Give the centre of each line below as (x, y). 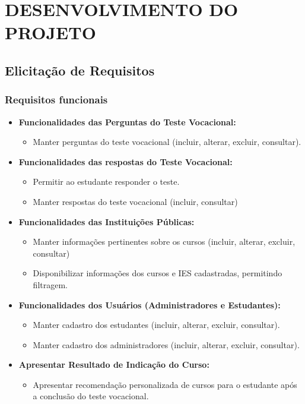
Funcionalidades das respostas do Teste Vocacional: (126, 161)
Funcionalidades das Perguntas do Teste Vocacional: (127, 121)
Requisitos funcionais (56, 100)
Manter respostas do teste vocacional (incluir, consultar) (135, 201)
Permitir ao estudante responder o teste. (106, 182)
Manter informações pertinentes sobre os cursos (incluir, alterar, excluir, (164, 242)
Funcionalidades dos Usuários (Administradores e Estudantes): (150, 304)
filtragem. (50, 284)
